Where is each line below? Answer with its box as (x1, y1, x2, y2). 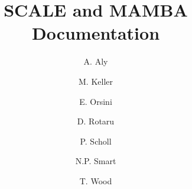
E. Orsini (79, 95, 112, 107)
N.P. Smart (75, 155, 116, 167)
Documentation (31, 21, 160, 45)
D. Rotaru (77, 115, 115, 127)
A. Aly (83, 55, 108, 68)
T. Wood (79, 174, 112, 187)
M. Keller (79, 75, 113, 87)
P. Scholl (80, 134, 112, 147)
